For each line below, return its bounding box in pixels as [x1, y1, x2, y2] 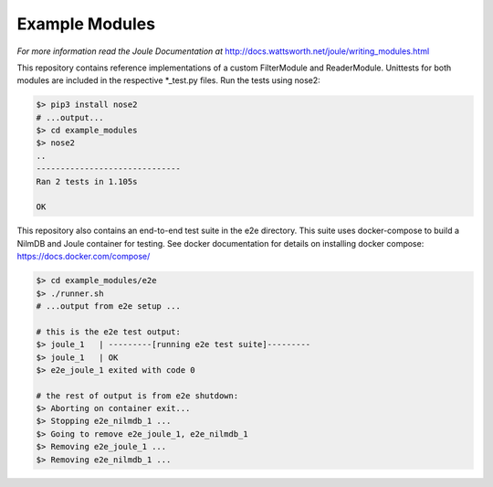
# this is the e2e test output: [36, 326, 182, 337]
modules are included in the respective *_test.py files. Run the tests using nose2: [16, 75, 321, 86]
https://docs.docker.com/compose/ [16, 251, 151, 262]
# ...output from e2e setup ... [36, 301, 182, 311]
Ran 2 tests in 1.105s [36, 176, 138, 186]
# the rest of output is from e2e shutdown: [36, 390, 239, 401]
